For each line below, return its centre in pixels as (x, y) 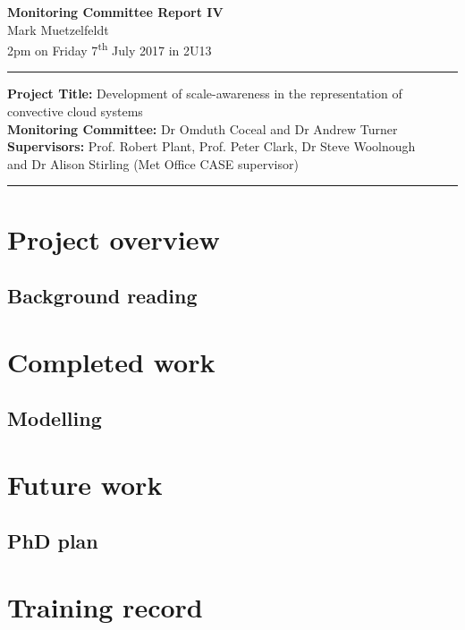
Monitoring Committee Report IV (115, 12)
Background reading (102, 296)
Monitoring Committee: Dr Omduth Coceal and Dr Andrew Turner (203, 128)
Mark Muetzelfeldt (58, 29)
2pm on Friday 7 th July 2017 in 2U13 (110, 49)
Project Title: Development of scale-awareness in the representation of (205, 94)
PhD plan (53, 541)
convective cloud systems (75, 111)
